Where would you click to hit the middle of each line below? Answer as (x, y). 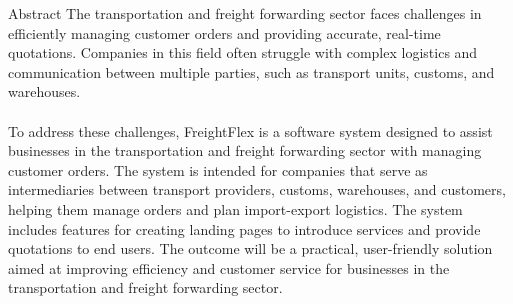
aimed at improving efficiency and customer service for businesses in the (229, 267)
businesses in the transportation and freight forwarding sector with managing (245, 150)
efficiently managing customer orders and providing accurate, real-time (224, 32)
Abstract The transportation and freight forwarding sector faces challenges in (245, 13)
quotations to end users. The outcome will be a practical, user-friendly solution (250, 248)
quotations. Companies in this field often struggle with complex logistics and (243, 52)
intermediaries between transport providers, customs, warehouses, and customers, (257, 189)
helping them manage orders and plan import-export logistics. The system (235, 208)
